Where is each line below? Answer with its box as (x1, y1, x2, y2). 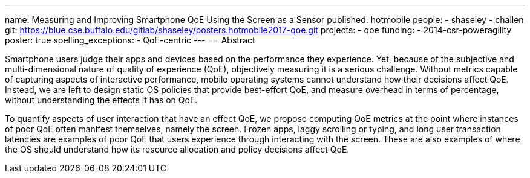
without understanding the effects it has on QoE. (5, 95, 198, 105)
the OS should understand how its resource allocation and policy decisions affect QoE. (5, 144, 350, 154)
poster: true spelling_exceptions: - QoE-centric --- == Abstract (5, 35, 255, 45)
